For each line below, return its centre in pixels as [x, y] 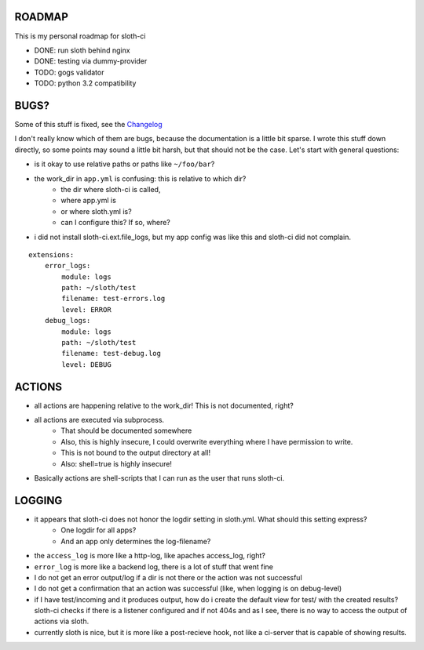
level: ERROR [86, 309]
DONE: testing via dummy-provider [91, 61]
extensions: [51, 254]
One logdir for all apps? [99, 530]
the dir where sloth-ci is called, [111, 189]
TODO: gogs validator [69, 72]
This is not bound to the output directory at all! [136, 453]
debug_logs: [68, 321]
